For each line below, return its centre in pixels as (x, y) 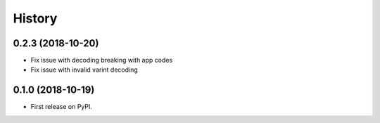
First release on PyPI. (62, 107)
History (35, 18)
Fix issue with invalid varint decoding (84, 70)
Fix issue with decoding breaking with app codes (102, 60)
